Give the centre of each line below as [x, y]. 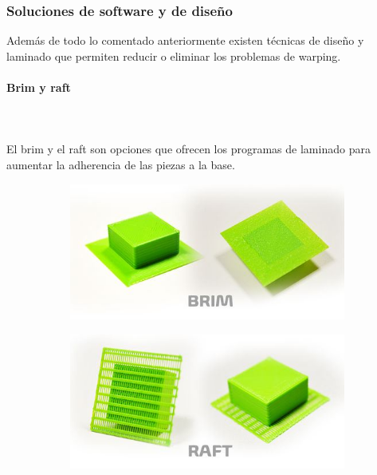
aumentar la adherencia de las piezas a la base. [121, 164]
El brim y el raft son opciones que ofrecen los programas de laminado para [188, 149]
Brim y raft [39, 87]
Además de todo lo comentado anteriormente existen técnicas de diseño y [185, 40]
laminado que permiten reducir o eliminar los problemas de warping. [174, 55]
